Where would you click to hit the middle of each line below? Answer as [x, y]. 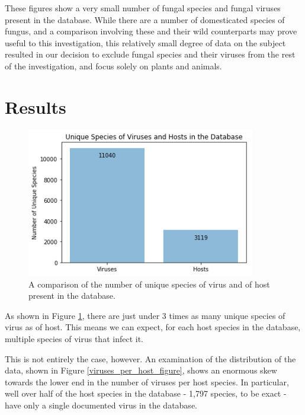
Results [36, 106]
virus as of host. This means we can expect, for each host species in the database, [153, 327]
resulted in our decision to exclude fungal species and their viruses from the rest [150, 54]
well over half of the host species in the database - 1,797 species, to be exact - [146, 393]
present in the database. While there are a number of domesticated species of [145, 19]
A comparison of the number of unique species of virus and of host [149, 284]
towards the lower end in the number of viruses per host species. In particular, [147, 382]
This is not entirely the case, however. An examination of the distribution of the [150, 358]
